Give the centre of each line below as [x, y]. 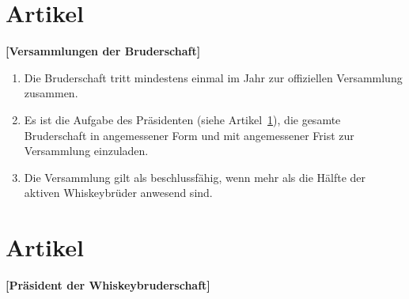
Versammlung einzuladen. [86, 151]
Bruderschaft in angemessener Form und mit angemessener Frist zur [189, 135]
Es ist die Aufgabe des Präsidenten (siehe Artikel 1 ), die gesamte [182, 119]
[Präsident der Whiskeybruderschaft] [108, 285]
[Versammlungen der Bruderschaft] [103, 51]
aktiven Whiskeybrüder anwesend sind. [118, 193]
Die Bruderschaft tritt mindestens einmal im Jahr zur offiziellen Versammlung [213, 77]
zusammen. [51, 93]
